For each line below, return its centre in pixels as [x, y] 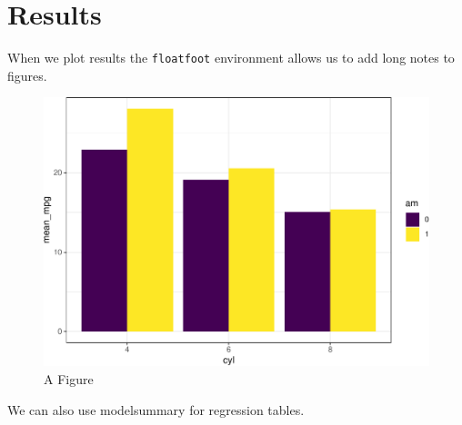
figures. [27, 75]
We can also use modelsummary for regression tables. [156, 409]
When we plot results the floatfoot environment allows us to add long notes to [231, 58]
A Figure [69, 379]
